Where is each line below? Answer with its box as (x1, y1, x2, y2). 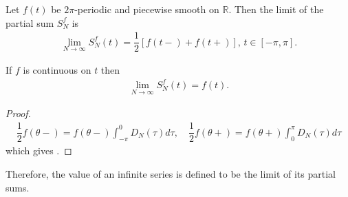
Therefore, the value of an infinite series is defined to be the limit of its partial (6, 166, 336, 180)
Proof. (6, 105, 31, 120)
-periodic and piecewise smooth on (74, 2, 219, 16)
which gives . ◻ (6, 143, 72, 158)
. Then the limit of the (228, 2, 324, 16)
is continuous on (23, 63, 91, 77)
